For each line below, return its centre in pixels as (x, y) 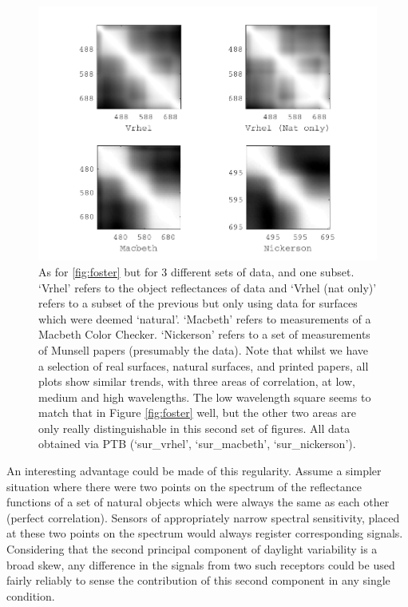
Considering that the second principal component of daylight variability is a (192, 549)
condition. (31, 595)
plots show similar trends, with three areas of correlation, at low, (197, 381)
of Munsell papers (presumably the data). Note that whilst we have (204, 349)
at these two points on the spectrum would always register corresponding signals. (205, 533)
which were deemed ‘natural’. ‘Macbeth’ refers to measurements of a (205, 318)
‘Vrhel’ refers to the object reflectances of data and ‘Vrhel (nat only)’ (208, 287)
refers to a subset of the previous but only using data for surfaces (198, 303)
